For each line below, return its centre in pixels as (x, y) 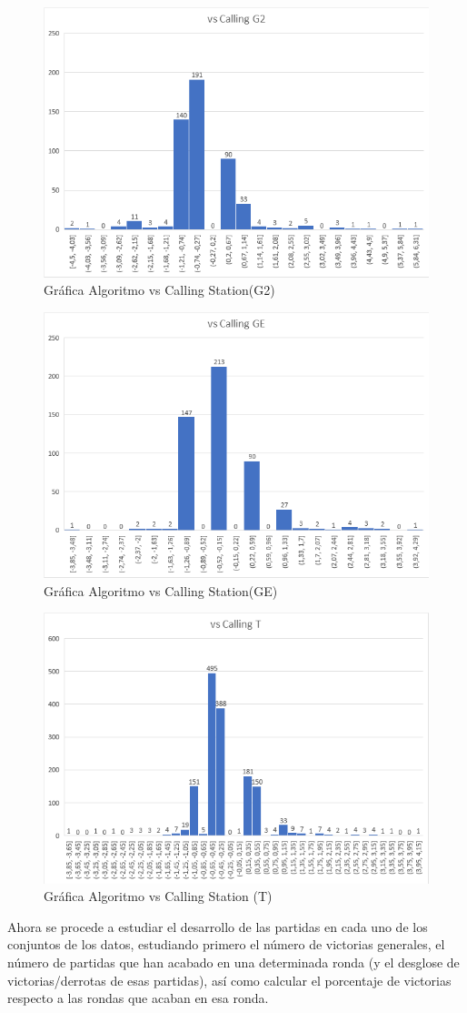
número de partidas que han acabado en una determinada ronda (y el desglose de (233, 962)
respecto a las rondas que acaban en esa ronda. (138, 998)
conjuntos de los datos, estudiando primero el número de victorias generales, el (226, 944)
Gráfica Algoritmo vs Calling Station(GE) (161, 590)
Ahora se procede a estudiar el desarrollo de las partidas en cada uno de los (218, 926)
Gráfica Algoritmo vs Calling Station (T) (158, 896)
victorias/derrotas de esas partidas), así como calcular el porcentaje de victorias (229, 980)
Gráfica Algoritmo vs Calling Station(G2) (159, 290)
